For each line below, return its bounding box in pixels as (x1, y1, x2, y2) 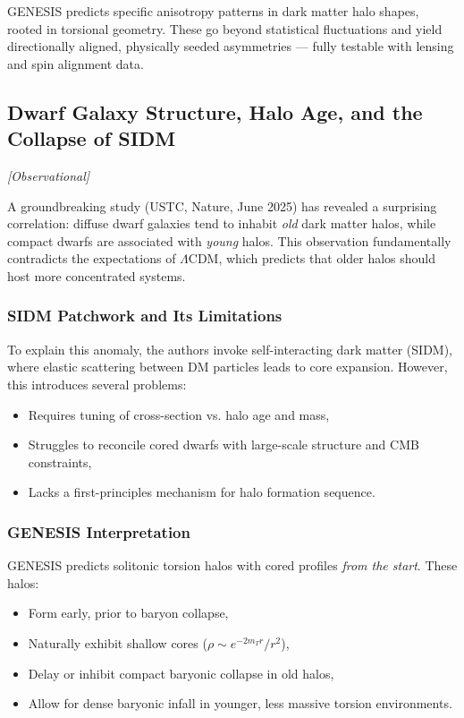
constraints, (28, 452, 92, 471)
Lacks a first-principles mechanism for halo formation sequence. (28, 483, 375, 501)
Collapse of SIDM (7, 124, 176, 152)
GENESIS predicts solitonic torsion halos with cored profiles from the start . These (7, 556, 458, 575)
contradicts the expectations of (7, 249, 176, 268)
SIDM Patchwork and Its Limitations (7, 304, 283, 327)
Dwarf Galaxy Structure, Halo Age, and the (7, 98, 423, 125)
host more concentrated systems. (7, 266, 186, 285)
